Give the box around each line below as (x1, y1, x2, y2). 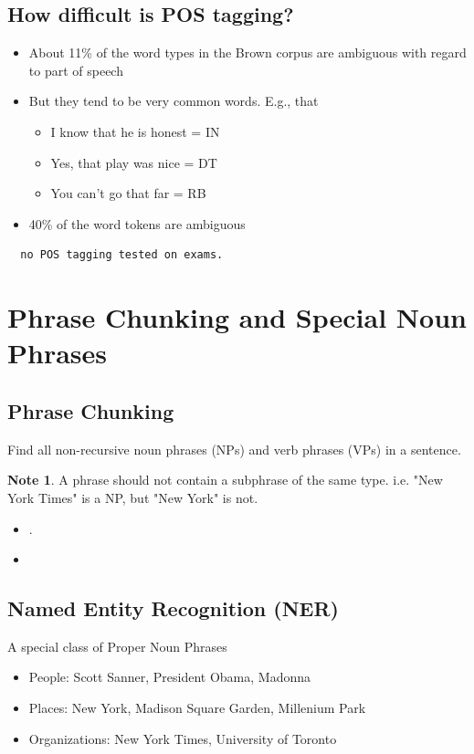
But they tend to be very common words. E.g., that (28, 91, 319, 110)
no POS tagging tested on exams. (20, 248, 224, 262)
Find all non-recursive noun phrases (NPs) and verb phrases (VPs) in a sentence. (7, 439, 461, 458)
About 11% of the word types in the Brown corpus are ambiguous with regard (28, 43, 467, 62)
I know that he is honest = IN (50, 121, 220, 141)
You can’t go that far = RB (50, 183, 206, 203)
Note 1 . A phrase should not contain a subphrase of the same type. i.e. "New (7, 470, 443, 489)
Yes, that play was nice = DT (50, 152, 217, 172)
